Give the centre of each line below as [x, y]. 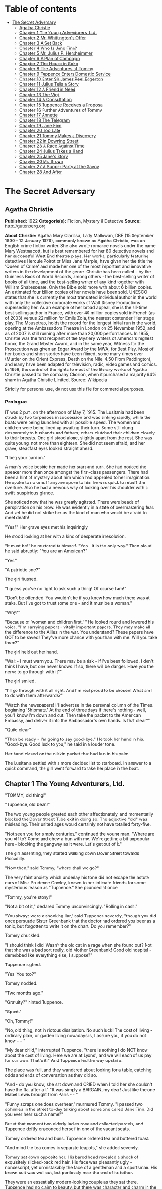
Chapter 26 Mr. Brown [41, 161]
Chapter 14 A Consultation [45, 99]
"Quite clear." [18, 730]
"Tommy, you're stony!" [29, 897]
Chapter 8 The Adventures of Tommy [56, 68]
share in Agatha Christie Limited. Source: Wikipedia [56, 380]
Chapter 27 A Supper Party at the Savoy [59, 166]
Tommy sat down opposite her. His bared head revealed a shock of [72, 1157]
